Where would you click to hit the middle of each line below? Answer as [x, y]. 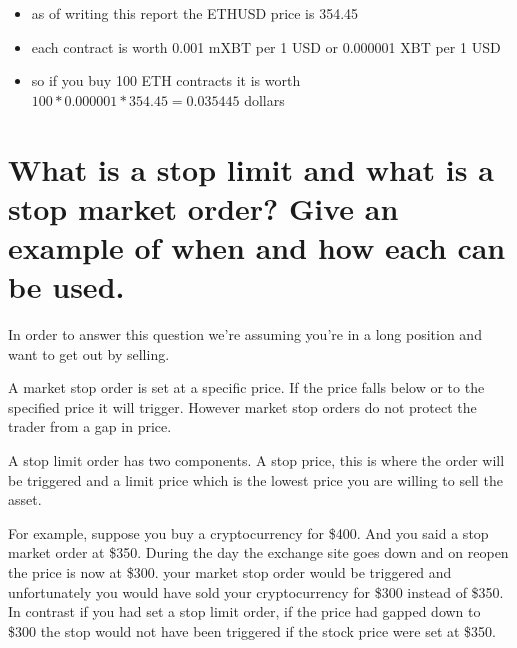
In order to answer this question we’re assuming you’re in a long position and [245, 334]
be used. [66, 286]
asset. [25, 499]
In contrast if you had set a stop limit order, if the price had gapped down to [244, 611]
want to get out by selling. [89, 353]
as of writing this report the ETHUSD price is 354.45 [195, 13]
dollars [264, 99]
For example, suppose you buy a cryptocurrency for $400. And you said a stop [248, 532]
